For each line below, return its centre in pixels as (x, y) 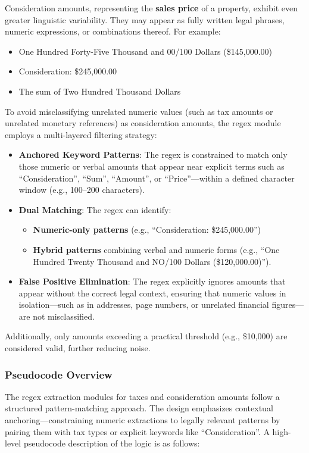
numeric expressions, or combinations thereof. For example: (113, 31)
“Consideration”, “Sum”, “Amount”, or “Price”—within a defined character (157, 178)
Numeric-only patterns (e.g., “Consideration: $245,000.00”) (147, 229)
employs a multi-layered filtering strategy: (81, 134)
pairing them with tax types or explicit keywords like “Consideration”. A (137, 431)
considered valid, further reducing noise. (78, 348)
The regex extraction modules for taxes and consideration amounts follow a (142, 396)
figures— (288, 304)
